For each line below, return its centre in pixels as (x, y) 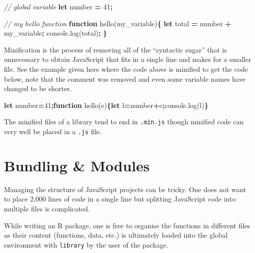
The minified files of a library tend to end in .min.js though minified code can (124, 122)
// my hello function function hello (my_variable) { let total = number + (118, 23)
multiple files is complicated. (47, 208)
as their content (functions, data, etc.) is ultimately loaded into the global (116, 235)
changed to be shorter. (38, 88)
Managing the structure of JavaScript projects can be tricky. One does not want (125, 189)
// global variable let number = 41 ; (58, 6)
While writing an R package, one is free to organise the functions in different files (127, 225)
